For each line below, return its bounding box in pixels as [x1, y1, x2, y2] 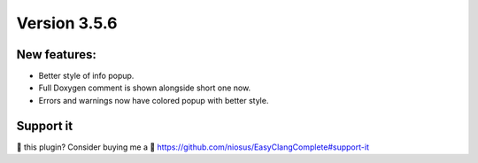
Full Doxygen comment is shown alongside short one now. [38, 82, 251, 93]
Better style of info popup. [38, 71, 135, 81]
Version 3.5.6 [16, 13, 118, 33]
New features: [16, 47, 96, 62]
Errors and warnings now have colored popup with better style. [38, 95, 269, 105]
